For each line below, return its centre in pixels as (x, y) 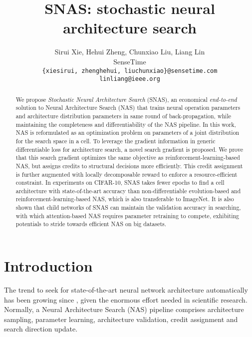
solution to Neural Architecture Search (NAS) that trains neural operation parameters (128, 108)
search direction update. (41, 329)
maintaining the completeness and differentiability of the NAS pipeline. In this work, (126, 124)
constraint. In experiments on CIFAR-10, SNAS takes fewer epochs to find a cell (120, 182)
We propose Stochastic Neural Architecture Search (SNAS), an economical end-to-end (126, 99)
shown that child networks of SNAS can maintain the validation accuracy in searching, (128, 207)
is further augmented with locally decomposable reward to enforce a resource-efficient (126, 174)
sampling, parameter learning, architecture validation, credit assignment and (121, 319)
